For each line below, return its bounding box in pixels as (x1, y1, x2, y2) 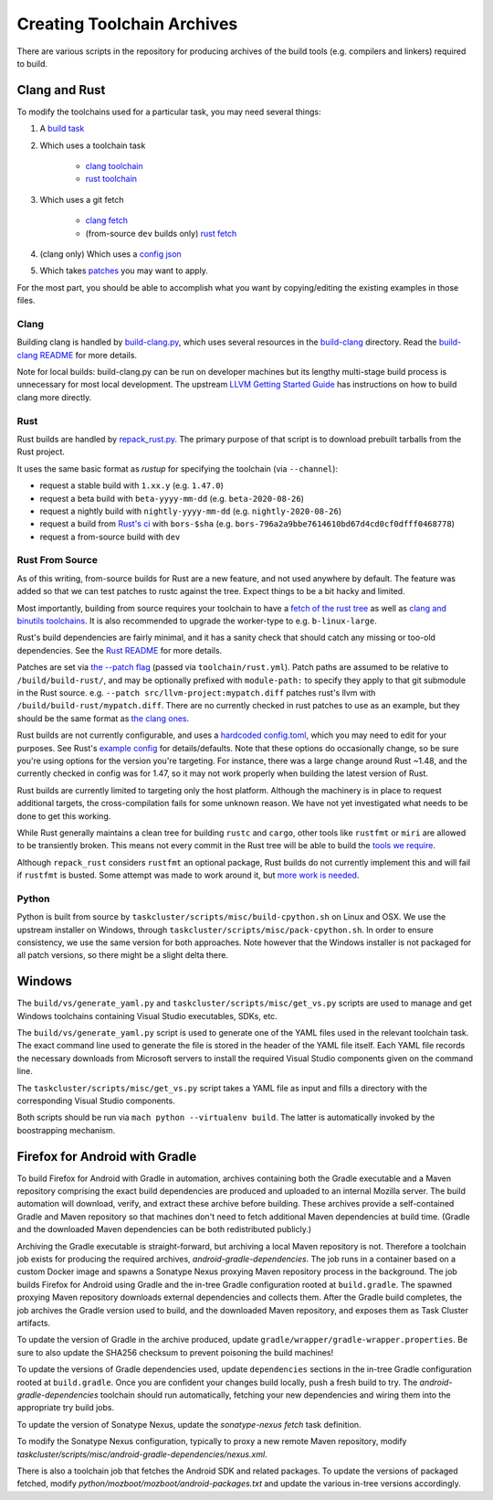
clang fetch (85, 215, 128, 226)
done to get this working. (16, 810, 111, 822)
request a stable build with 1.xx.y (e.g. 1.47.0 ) (39, 480, 224, 491)
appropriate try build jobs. (16, 1402, 115, 1413)
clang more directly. (16, 391, 92, 402)
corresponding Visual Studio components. (16, 1095, 175, 1106)
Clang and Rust (16, 82, 106, 98)
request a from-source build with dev (39, 531, 181, 542)
